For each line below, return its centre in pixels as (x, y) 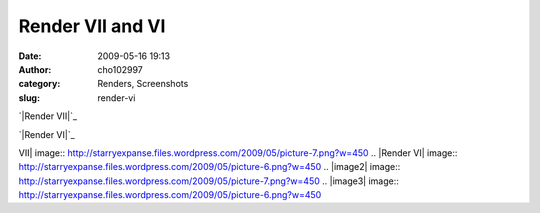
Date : (30, 56)
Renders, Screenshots (143, 84)
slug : (29, 97)
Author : (35, 69)
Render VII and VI (92, 26)
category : (39, 84)
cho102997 (120, 69)
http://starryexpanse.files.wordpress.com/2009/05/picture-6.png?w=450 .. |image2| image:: (209, 167)
